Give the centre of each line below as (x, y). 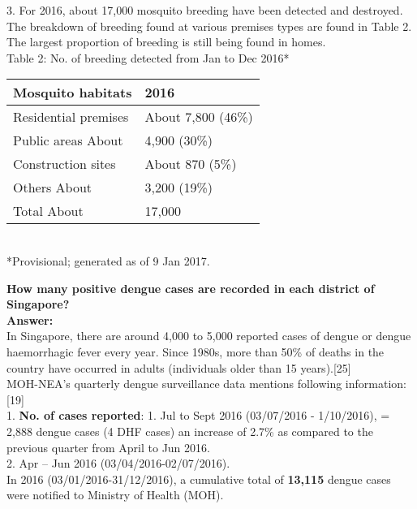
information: (376, 384)
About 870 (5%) (191, 164)
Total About (48, 211)
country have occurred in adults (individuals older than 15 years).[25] (179, 367)
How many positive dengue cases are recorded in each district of (191, 288)
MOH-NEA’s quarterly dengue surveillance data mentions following (174, 384)
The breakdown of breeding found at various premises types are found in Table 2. (209, 26)
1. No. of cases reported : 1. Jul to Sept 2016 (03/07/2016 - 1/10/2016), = (198, 415)
